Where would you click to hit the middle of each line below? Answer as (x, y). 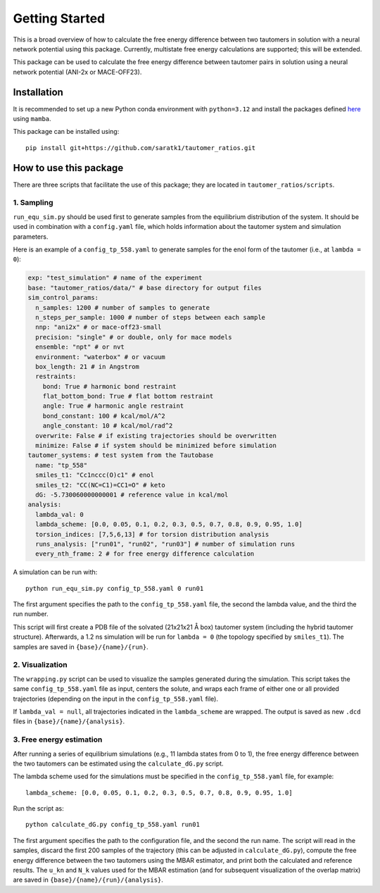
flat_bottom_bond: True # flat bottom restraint (128, 396)
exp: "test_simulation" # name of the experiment (115, 278)
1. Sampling (33, 203)
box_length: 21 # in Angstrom (88, 367)
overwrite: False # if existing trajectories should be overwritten (156, 436)
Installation (38, 92)
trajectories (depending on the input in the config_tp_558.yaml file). (115, 699)
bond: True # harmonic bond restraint (109, 386)
